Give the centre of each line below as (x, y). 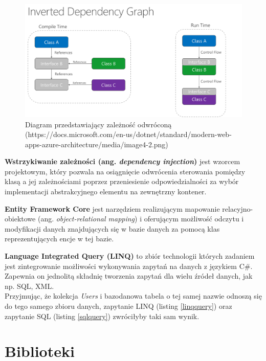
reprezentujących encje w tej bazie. (59, 239)
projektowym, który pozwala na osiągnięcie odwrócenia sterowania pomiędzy (125, 171)
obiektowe (20, 219)
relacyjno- (238, 208)
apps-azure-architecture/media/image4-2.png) (97, 144)
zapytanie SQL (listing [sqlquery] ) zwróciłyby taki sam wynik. (102, 316)
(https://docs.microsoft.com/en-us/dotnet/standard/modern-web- (128, 134)
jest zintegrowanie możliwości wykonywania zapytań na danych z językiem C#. (129, 266)
